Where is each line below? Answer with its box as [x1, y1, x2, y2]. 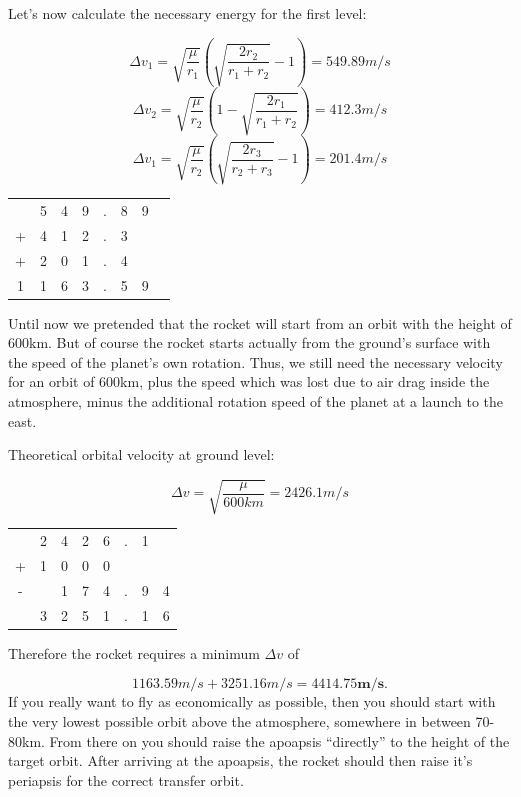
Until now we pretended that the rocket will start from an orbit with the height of [8, 312, 512, 333]
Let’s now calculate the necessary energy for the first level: [8, 3, 367, 23]
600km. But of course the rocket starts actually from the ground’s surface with [8, 332, 491, 353]
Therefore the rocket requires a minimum [8, 642, 260, 663]
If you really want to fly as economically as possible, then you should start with [8, 691, 496, 712]
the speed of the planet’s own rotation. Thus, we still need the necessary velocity [8, 351, 503, 372]
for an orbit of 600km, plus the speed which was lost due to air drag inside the [8, 371, 490, 392]
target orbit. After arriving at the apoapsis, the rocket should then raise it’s [8, 750, 473, 771]
